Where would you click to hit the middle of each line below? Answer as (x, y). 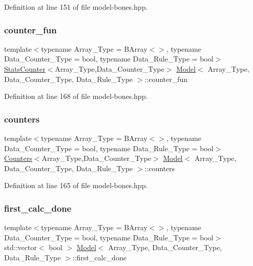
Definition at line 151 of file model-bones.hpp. (76, 7)
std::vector (20, 247)
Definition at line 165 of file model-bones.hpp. (76, 185)
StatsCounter (25, 69)
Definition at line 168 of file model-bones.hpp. (76, 96)
